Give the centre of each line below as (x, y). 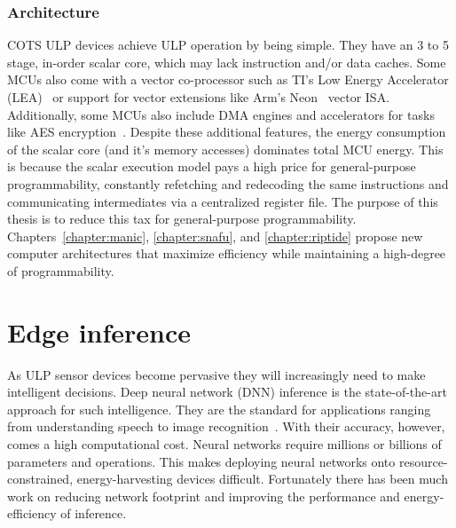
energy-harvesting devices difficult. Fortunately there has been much (262, 479)
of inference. (94, 513)
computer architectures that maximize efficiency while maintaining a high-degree (227, 253)
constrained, (40, 479)
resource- (423, 461)
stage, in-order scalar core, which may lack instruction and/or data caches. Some (227, 62)
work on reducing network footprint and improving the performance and (204, 496)
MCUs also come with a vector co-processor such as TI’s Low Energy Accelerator (228, 79)
